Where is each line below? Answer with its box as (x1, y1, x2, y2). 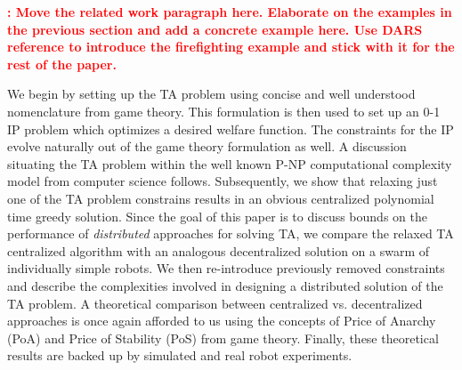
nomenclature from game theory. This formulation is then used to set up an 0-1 (7, 101, 441, 120)
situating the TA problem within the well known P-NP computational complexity (7, 154, 452, 173)
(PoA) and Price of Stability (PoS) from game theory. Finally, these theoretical (7, 328, 439, 347)
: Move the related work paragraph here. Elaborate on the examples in (7, 3, 452, 20)
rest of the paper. (7, 54, 117, 73)
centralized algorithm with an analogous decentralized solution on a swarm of (7, 241, 430, 260)
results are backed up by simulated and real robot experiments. (7, 346, 353, 365)
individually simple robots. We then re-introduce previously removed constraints (7, 259, 445, 277)
